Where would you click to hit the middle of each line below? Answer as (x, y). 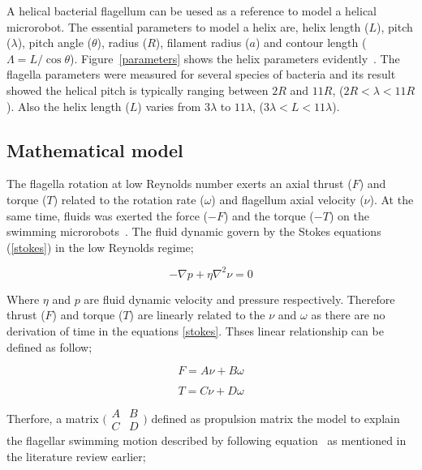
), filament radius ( (202, 43)
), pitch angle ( (55, 43)
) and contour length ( (311, 43)
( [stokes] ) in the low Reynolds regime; (100, 247)
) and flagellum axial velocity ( (288, 199)
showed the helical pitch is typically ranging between (138, 90)
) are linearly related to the (197, 315)
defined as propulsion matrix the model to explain (276, 418)
